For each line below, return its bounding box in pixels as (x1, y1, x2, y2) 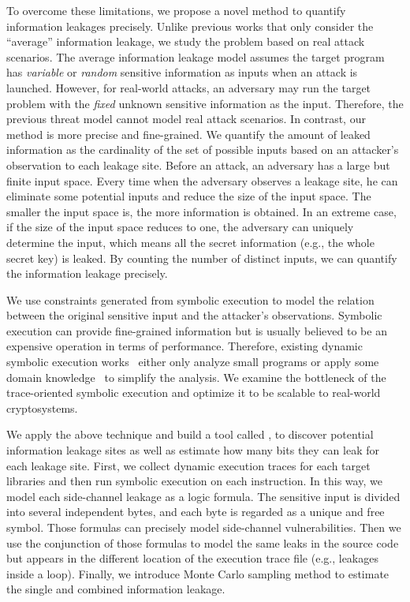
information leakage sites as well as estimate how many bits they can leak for (6, 442, 379, 458)
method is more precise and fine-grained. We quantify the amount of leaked (6, 125, 371, 142)
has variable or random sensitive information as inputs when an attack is (6, 64, 358, 80)
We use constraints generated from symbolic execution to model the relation (6, 291, 375, 308)
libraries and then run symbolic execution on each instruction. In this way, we (6, 473, 382, 489)
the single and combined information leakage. (6, 581, 225, 597)
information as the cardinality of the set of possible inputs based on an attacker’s (6, 141, 399, 158)
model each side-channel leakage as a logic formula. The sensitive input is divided (6, 488, 401, 504)
